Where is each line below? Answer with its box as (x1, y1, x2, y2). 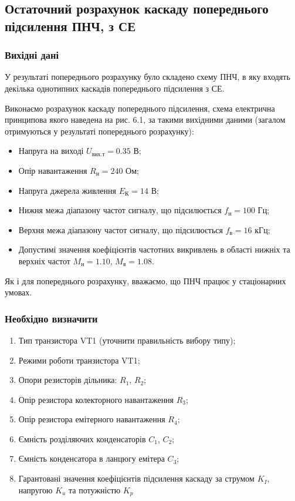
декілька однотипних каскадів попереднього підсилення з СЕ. (5, 82, 225, 94)
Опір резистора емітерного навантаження (18, 413, 165, 425)
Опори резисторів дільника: (18, 374, 117, 386)
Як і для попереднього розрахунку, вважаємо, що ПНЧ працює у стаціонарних (5, 274, 286, 287)
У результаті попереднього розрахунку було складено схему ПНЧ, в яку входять (5, 70, 290, 83)
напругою (18, 483, 53, 496)
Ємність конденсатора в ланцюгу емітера (18, 452, 165, 465)
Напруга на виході (18, 144, 84, 157)
